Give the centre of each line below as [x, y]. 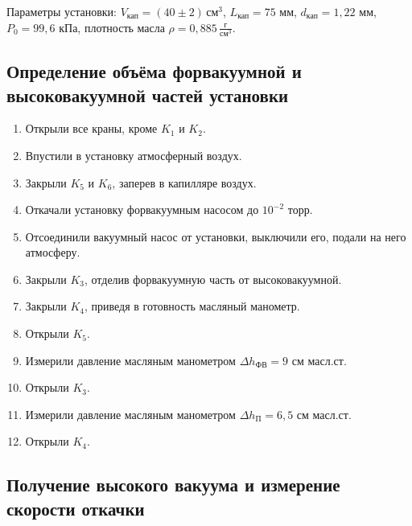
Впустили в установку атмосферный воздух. [134, 155]
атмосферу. [53, 252]
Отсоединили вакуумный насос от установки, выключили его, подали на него [216, 236]
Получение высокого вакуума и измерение [173, 485]
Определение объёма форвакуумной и [154, 71]
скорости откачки [76, 508]
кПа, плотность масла [112, 27]
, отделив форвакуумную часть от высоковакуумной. [213, 279]
